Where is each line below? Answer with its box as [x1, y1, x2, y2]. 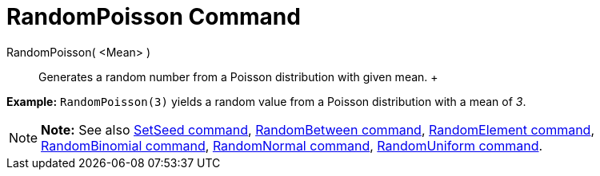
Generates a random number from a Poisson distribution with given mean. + [38, 69, 438, 84]
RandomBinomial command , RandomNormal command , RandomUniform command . [41, 137, 543, 154]
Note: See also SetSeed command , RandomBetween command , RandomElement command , [41, 121, 595, 138]
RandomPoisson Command [6, 3, 301, 30]
